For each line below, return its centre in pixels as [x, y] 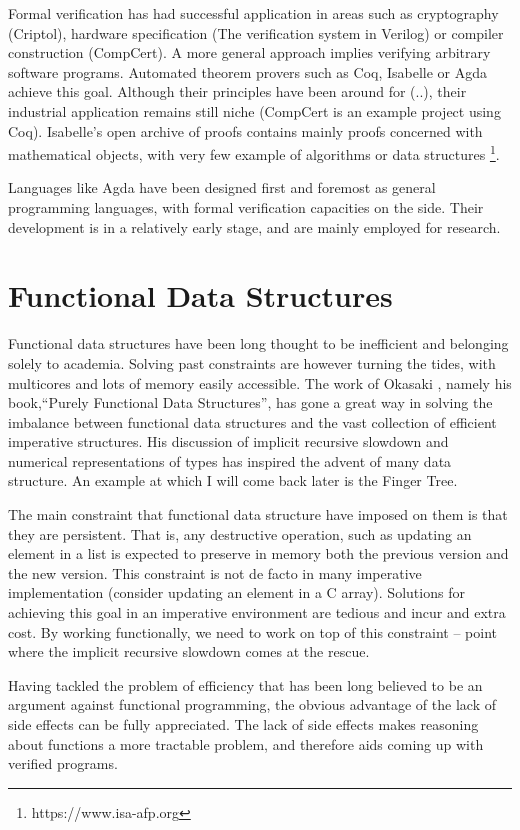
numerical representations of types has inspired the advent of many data [230, 460]
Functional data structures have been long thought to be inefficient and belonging [258, 343]
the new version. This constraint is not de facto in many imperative [215, 572]
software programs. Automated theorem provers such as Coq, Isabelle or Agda [248, 71]
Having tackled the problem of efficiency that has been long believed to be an [245, 684]
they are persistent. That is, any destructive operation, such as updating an [240, 533]
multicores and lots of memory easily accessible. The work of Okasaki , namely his [260, 382]
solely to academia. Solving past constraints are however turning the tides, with [252, 362]
